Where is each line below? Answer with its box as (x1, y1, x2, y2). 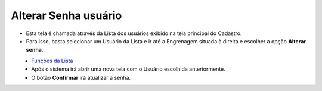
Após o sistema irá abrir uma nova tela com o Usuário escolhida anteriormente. (31, 65, 226, 73)
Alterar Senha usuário (11, 9, 122, 22)
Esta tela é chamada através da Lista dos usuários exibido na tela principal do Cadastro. (26, 30, 242, 37)
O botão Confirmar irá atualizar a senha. (31, 74, 131, 81)
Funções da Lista (31, 57, 73, 64)
